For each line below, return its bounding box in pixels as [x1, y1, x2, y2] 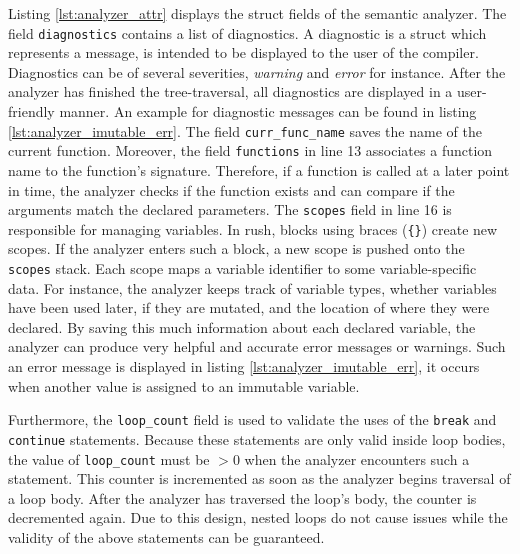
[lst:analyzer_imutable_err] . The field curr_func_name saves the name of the [8, 120, 482, 141]
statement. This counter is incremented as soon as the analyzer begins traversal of [8, 468, 511, 489]
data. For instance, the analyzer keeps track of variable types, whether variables [8, 277, 497, 298]
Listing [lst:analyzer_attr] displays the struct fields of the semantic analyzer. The [8, 3, 507, 23]
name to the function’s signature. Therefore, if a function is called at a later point [8, 159, 510, 180]
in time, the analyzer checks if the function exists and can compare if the [8, 179, 455, 200]
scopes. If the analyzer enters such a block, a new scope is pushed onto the [8, 238, 465, 259]
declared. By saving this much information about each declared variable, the [8, 316, 476, 337]
